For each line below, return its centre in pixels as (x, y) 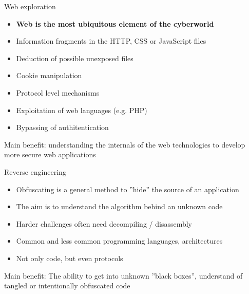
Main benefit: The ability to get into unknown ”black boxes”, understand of (123, 275)
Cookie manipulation (49, 75)
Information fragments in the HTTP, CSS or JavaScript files (111, 41)
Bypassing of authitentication (62, 127)
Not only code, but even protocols (70, 258)
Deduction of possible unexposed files (75, 58)
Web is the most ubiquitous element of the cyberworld (115, 23)
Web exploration (30, 6)
